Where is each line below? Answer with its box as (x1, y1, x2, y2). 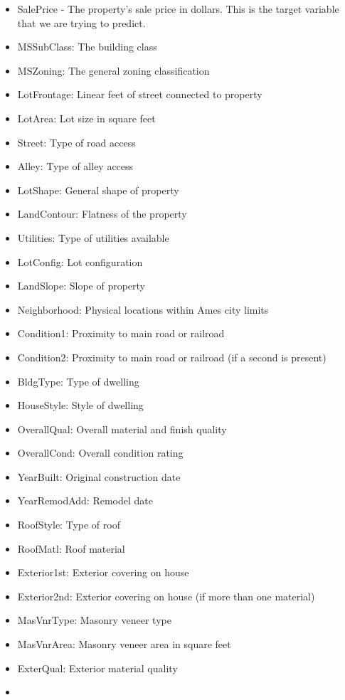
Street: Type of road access (17, 134, 136, 149)
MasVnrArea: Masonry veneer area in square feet (17, 637, 231, 652)
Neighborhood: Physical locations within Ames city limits (17, 302, 269, 317)
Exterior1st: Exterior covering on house (17, 565, 189, 580)
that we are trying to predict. (17, 15, 146, 30)
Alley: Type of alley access (17, 159, 134, 174)
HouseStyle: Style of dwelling (17, 398, 144, 413)
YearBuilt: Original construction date (17, 469, 181, 484)
